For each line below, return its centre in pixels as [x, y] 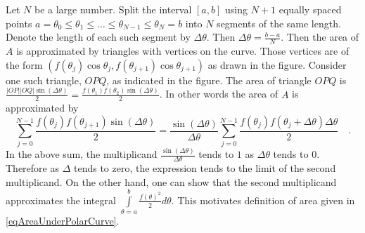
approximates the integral [61, 200]
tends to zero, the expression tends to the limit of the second [205, 167]
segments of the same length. [279, 23]
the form [24, 64]
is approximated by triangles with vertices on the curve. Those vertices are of [183, 51]
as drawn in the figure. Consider [277, 64]
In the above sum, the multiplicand [82, 154]
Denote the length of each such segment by [98, 37]
